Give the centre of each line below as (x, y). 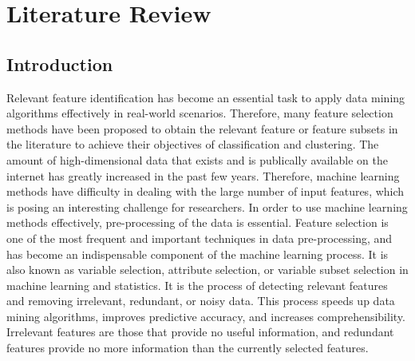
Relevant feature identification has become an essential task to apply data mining (206, 97)
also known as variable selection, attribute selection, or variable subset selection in (207, 270)
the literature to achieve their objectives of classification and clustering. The (193, 144)
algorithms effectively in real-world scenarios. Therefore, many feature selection (200, 113)
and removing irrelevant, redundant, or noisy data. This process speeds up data (201, 301)
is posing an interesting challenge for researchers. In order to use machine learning (207, 206)
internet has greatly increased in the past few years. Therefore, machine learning (203, 175)
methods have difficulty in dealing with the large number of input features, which (206, 191)
